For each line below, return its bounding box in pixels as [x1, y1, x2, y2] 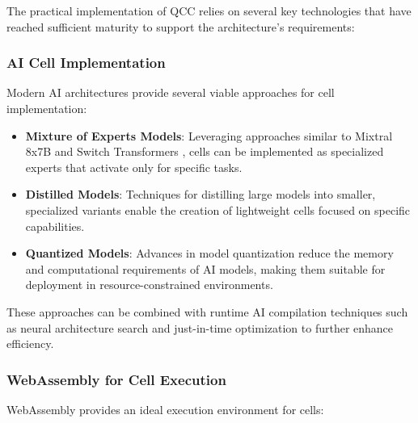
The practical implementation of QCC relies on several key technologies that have [6, 2, 412, 19]
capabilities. [25, 217, 85, 234]
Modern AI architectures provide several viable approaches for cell [6, 84, 335, 101]
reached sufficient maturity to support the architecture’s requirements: [6, 18, 355, 35]
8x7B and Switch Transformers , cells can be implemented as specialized [25, 143, 384, 160]
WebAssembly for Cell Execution [6, 369, 226, 389]
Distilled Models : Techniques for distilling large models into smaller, [25, 186, 376, 203]
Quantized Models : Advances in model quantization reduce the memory [25, 245, 394, 262]
